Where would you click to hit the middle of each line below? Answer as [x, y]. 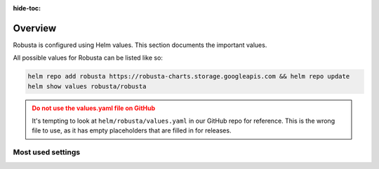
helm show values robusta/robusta [87, 86]
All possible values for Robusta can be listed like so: [88, 58]
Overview [35, 28]
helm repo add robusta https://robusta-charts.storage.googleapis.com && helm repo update [189, 76]
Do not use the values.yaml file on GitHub [94, 108]
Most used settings [47, 152]
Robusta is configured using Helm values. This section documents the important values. [140, 45]
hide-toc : [27, 8]
